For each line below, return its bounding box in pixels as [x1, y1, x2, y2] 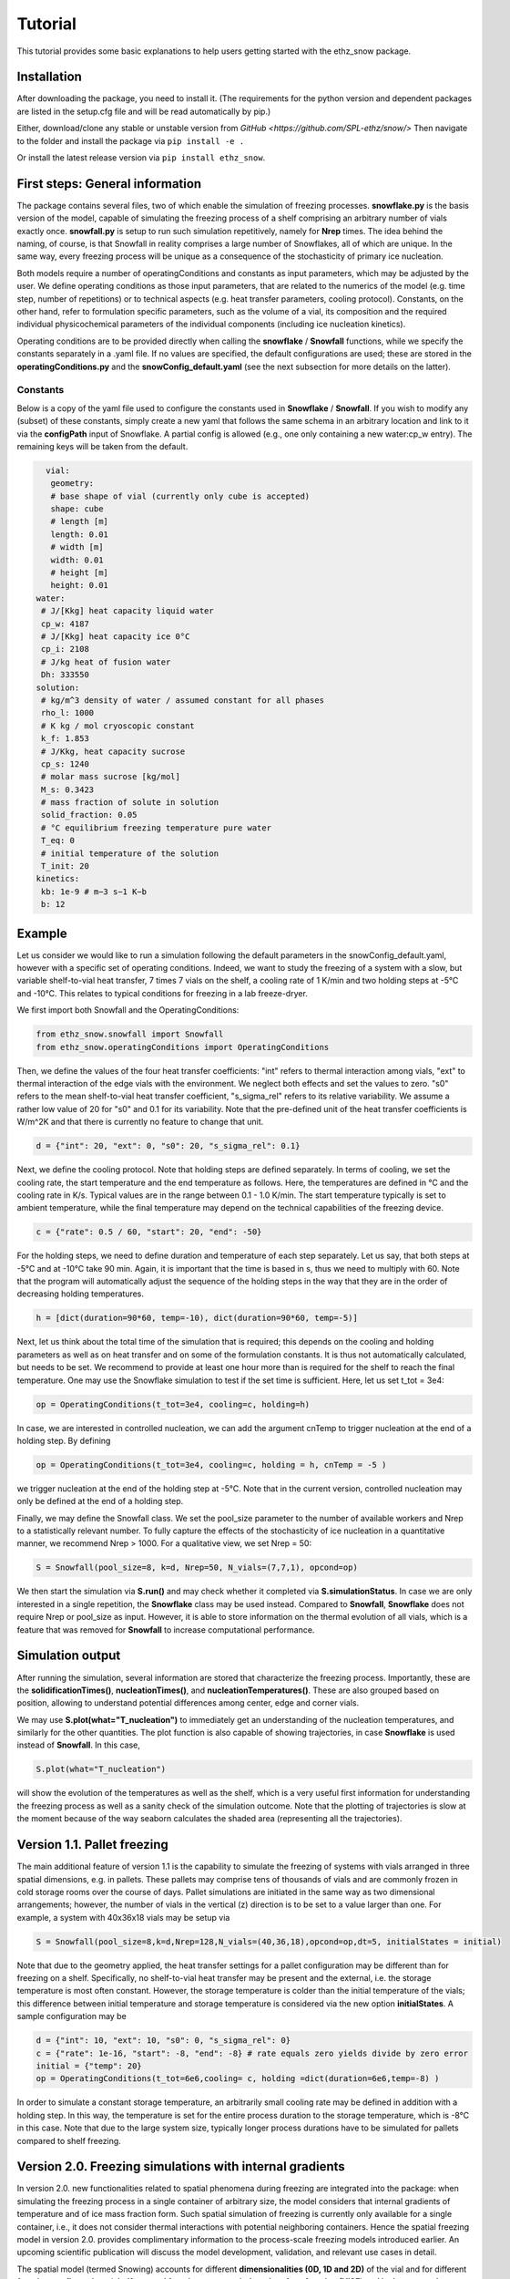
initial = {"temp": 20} [36, 2061, 143, 2071]
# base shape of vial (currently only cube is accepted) [50, 490, 311, 501]
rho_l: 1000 [41, 707, 95, 718]
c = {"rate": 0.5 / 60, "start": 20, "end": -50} [36, 1227, 262, 1237]
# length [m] [50, 516, 109, 527]
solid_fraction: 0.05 [41, 810, 138, 820]
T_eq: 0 [41, 835, 76, 846]
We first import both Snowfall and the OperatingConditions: [16, 1005, 240, 1016]
